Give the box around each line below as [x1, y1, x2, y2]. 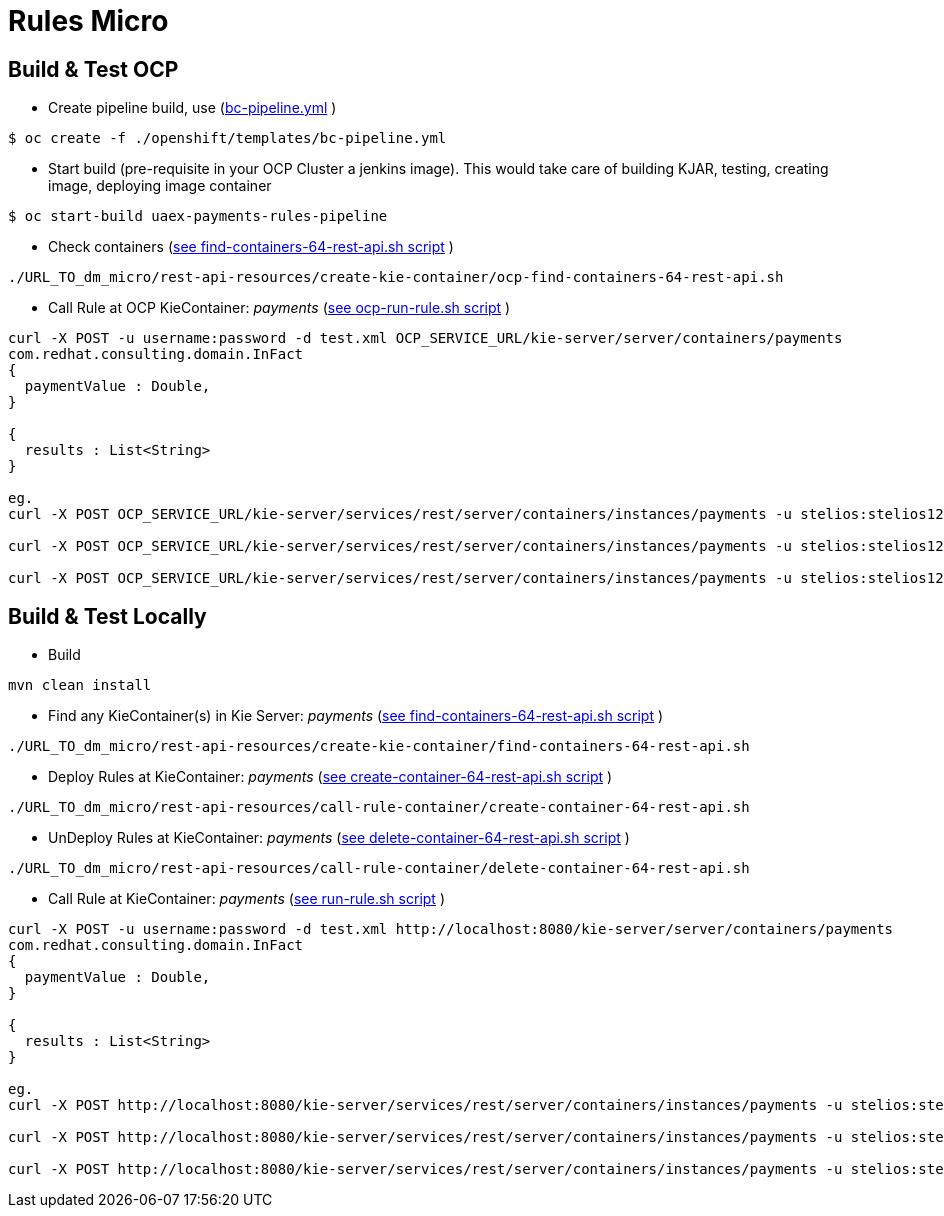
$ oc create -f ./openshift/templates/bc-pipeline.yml [8, 130, 447, 147]
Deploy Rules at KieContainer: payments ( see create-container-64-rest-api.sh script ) [48, 768, 613, 786]
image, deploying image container [48, 177, 272, 195]
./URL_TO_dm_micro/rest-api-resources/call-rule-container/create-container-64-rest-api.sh [8, 799, 750, 816]
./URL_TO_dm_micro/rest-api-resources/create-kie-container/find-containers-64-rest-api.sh [8, 738, 750, 755]
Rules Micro [8, 4, 169, 38]
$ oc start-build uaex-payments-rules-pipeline [8, 208, 388, 225]
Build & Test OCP [8, 56, 179, 82]
